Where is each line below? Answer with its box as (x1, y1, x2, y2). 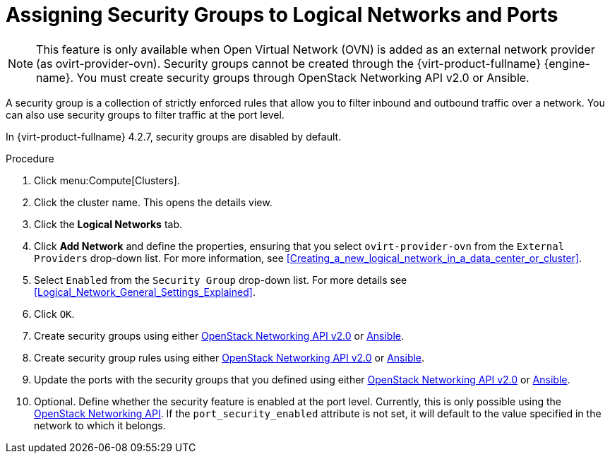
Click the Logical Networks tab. (34, 217, 183, 230)
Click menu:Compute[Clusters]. (34, 174, 180, 186)
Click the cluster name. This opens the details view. (34, 196, 273, 208)
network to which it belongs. (34, 419, 166, 431)
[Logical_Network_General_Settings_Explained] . (34, 285, 256, 298)
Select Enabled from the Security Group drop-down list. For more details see (34, 273, 407, 286)
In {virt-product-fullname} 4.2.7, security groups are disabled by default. (6, 130, 342, 143)
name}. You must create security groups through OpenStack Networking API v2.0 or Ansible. (36, 70, 530, 85)
